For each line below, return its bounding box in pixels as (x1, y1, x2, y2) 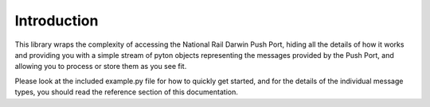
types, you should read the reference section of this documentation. (14, 87, 238, 97)
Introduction (14, 12, 99, 29)
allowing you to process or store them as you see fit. (14, 62, 187, 71)
